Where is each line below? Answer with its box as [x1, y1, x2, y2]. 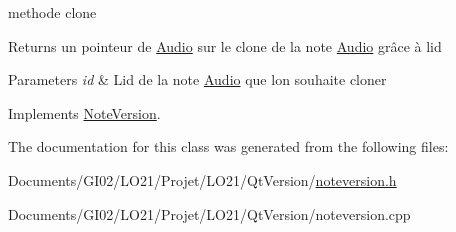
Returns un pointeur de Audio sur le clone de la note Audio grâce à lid [8, 35, 442, 56]
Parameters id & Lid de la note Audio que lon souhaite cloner [8, 69, 387, 90]
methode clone [8, 2, 97, 22]
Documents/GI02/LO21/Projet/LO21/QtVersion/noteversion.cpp [8, 203, 411, 224]
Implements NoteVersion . [8, 102, 161, 123]
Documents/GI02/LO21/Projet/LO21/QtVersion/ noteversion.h [8, 169, 397, 190]
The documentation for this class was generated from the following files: [8, 136, 449, 157]
